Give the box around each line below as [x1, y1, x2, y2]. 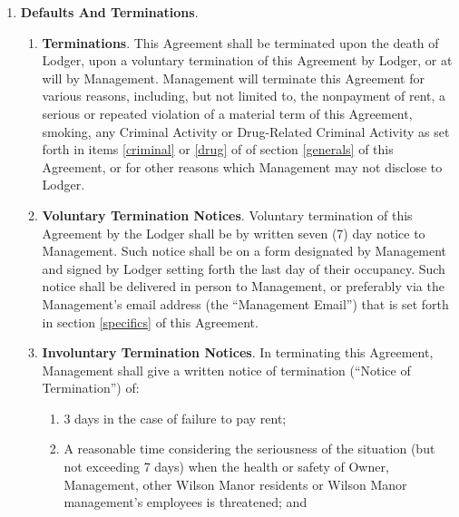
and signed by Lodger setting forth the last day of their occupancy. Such [42, 258, 445, 278]
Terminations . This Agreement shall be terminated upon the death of [42, 33, 439, 52]
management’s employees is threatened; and [63, 493, 308, 512]
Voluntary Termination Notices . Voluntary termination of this [42, 205, 413, 224]
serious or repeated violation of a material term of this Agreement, [42, 103, 413, 122]
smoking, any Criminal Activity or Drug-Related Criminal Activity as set [42, 122, 450, 141]
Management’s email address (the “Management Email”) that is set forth [42, 294, 449, 313]
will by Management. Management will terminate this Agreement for [42, 68, 425, 87]
